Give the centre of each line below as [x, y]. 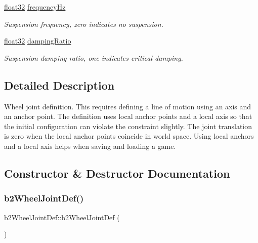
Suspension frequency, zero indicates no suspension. [84, 24]
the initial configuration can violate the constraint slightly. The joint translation [128, 126]
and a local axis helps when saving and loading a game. [90, 146]
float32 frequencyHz [35, 7]
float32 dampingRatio [38, 41]
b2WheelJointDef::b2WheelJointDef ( [62, 217]
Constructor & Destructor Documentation [117, 173]
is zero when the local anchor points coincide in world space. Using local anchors [129, 136]
